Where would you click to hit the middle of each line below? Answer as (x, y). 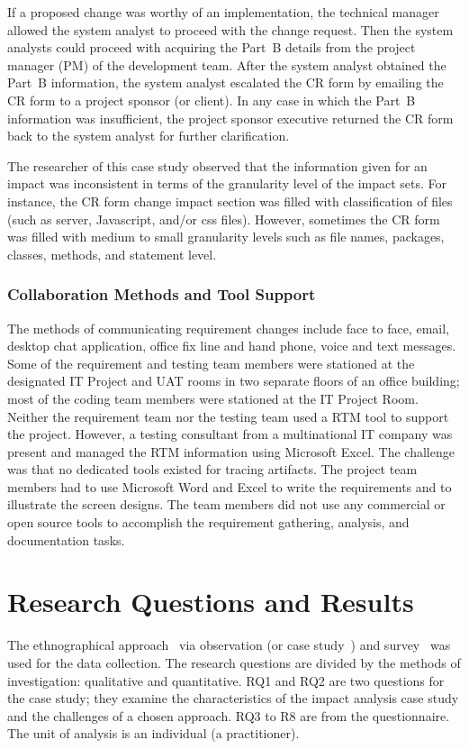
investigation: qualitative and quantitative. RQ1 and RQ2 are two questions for (226, 680)
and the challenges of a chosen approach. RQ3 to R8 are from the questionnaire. (229, 715)
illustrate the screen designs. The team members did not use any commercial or (226, 504)
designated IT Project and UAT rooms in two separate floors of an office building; (234, 381)
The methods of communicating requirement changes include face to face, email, (228, 328)
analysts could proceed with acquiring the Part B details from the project (212, 47)
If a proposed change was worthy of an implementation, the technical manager (223, 12)
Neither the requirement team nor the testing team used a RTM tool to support (228, 416)
